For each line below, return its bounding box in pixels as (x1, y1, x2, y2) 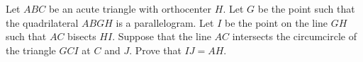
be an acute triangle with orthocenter (48, 1, 212, 15)
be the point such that (257, 1, 355, 15)
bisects (67, 29, 96, 44)
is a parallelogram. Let (116, 15, 214, 30)
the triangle (6, 42, 56, 57)
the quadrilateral (6, 15, 79, 30)
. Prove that (129, 42, 181, 57)
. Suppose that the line (112, 29, 211, 44)
